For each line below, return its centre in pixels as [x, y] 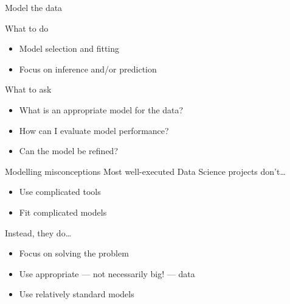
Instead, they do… [38, 232]
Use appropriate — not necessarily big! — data [107, 273]
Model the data [34, 7]
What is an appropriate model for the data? [101, 109]
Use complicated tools [60, 192]
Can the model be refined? [69, 151]
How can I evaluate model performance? [94, 130]
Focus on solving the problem [74, 253]
